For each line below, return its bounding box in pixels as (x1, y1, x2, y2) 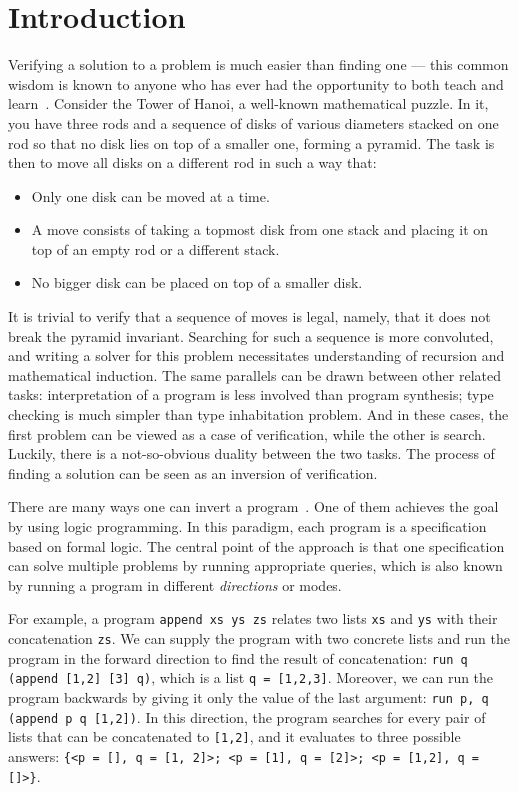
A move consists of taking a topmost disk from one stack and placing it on (31, 219, 489, 240)
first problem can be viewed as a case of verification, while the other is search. (8, 423, 486, 444)
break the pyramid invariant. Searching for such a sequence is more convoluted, (8, 325, 494, 346)
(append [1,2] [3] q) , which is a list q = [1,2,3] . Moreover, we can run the (8, 667, 494, 688)
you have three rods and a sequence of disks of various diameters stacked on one (8, 112, 499, 133)
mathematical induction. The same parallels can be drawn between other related (8, 364, 502, 385)
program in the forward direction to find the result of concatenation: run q (8, 647, 468, 668)
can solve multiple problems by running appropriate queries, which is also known (8, 555, 503, 576)
